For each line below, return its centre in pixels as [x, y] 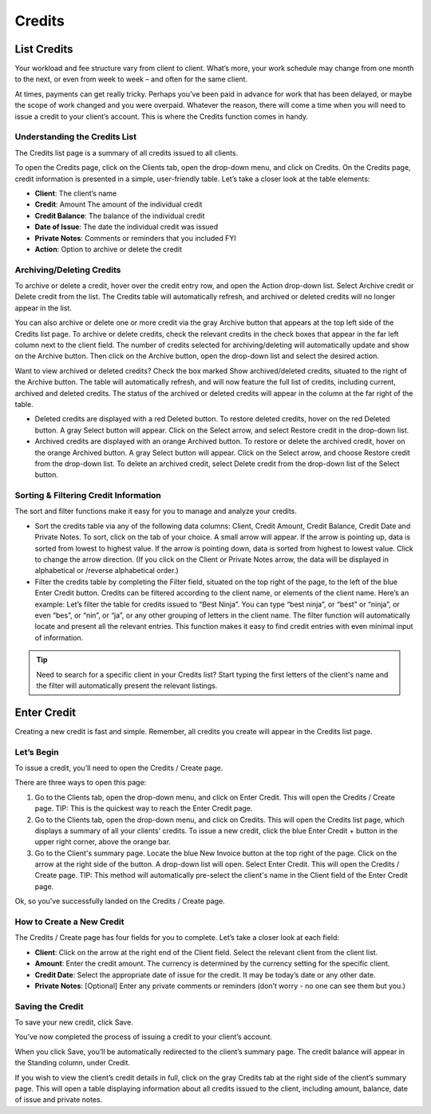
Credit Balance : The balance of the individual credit [120, 215]
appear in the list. [43, 308]
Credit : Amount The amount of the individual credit [119, 204]
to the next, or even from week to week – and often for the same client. [131, 79]
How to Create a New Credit [69, 922]
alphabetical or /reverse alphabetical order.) [107, 571]
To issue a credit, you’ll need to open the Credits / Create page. [119, 768]
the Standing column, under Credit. [73, 1063]
